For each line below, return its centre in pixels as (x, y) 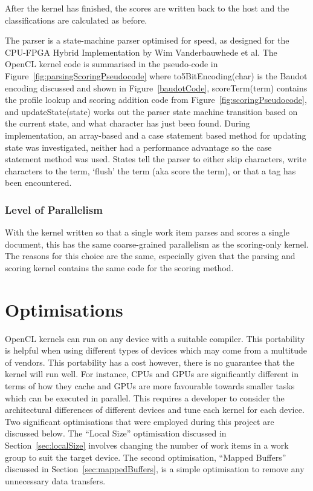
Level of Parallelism (54, 209)
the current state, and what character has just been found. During (127, 123)
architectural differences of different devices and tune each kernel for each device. (155, 410)
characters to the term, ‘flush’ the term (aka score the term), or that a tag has (150, 170)
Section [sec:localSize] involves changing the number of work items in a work (147, 445)
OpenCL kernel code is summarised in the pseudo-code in (111, 64)
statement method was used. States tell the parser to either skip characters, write (156, 159)
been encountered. (38, 183)
